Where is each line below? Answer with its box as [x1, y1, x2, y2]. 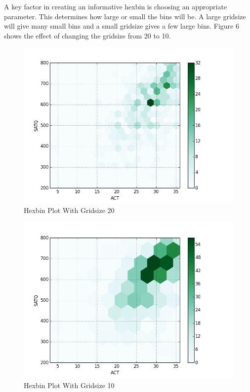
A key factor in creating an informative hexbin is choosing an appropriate [4, 1, 227, 11]
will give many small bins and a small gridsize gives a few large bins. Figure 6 [4, 21, 239, 31]
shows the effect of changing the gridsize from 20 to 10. [4, 30, 171, 40]
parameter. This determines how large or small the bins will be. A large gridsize [4, 11, 246, 21]
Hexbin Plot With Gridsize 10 [24, 380, 115, 390]
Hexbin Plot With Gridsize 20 [24, 205, 115, 215]
